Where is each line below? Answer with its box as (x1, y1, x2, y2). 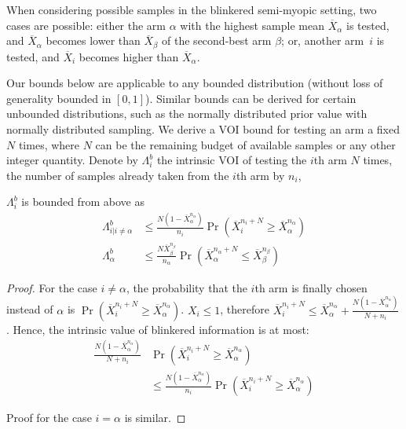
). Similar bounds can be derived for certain (145, 90, 357, 106)
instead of (6, 301, 53, 317)
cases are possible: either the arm (6, 16, 166, 33)
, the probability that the (126, 279, 247, 295)
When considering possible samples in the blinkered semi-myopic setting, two (6, 2, 377, 17)
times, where (18, 136, 80, 152)
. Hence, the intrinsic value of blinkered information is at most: (6, 321, 309, 337)
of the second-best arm (162, 32, 272, 49)
